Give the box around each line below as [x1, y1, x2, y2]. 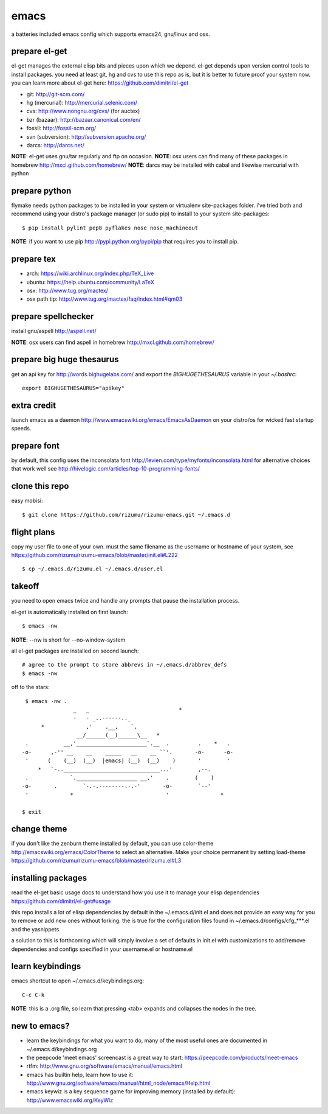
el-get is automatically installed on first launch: [11, 608, 129, 615]
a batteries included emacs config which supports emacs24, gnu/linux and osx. [11, 30, 210, 38]
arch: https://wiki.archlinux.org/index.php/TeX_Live [26, 270, 154, 277]
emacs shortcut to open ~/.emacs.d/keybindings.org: [11, 977, 145, 984]
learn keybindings [11, 961, 81, 972]
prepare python [11, 186, 72, 196]
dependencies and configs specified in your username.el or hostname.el [11, 945, 193, 953]
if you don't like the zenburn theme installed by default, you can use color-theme [11, 840, 214, 847]
